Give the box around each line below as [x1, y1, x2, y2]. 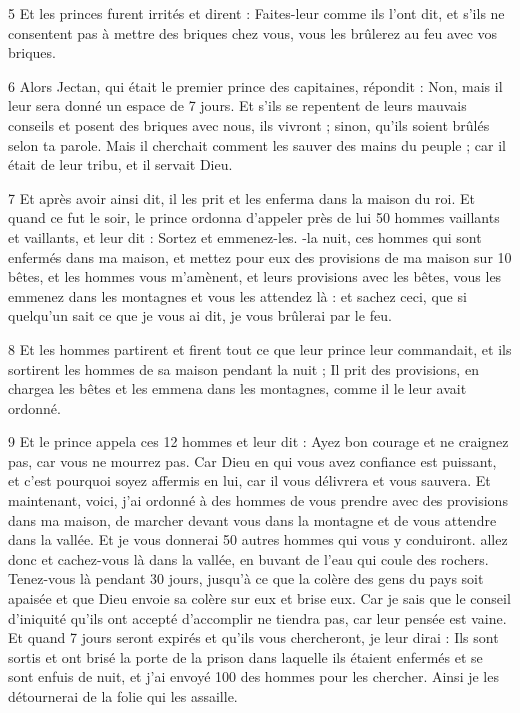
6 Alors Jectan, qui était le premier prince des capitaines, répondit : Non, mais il [8, 75, 503, 96]
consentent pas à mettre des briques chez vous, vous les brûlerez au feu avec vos [8, 22, 498, 43]
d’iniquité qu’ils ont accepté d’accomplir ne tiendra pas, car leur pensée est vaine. [8, 607, 507, 628]
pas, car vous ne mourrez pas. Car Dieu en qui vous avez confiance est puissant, [8, 450, 497, 471]
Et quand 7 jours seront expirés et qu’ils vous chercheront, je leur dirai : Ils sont [8, 627, 499, 648]
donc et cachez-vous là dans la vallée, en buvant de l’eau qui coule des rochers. [8, 548, 489, 569]
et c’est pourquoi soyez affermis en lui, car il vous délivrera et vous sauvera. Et [8, 470, 491, 491]
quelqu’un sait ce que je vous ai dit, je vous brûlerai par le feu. [8, 305, 392, 326]
